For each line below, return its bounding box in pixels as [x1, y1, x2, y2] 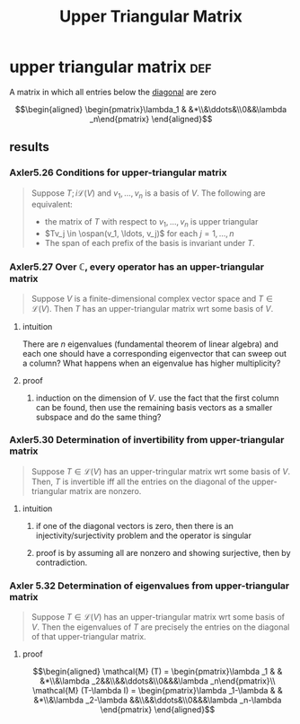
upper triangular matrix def [9, 57, 212, 77]
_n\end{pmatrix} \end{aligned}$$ [89, 113, 213, 124]
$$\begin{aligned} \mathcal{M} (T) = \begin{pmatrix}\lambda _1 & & [32, 667, 283, 677]
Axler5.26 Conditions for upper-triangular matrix [9, 166, 227, 179]
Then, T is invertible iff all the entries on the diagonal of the [31, 476, 251, 487]
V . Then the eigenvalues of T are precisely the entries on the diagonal [31, 622, 290, 632]
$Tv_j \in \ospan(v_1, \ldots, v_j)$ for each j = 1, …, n [44, 228, 234, 239]
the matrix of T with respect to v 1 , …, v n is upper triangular [44, 216, 259, 230]
